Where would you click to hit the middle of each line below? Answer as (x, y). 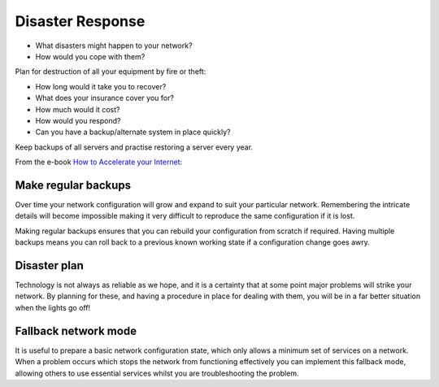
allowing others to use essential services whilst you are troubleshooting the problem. (157, 373)
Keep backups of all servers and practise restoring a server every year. (134, 147)
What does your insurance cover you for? (105, 98)
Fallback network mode (76, 330)
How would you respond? (78, 120)
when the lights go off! (53, 307)
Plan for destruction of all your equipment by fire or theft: (111, 72)
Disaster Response (80, 21)
